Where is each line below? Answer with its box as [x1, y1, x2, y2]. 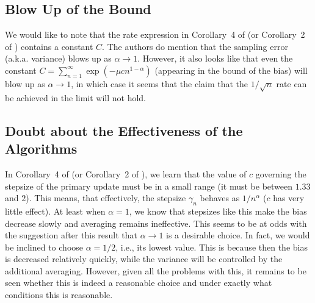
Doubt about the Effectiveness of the [5, 121, 243, 140]
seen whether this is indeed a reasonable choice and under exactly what [5, 276, 272, 289]
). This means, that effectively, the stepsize [26, 191, 186, 204]
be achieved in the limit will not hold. [5, 91, 147, 104]
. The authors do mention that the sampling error [102, 40, 288, 52]
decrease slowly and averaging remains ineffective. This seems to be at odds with [5, 216, 307, 229]
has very [273, 191, 305, 204]
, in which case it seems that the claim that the [71, 77, 248, 90]
